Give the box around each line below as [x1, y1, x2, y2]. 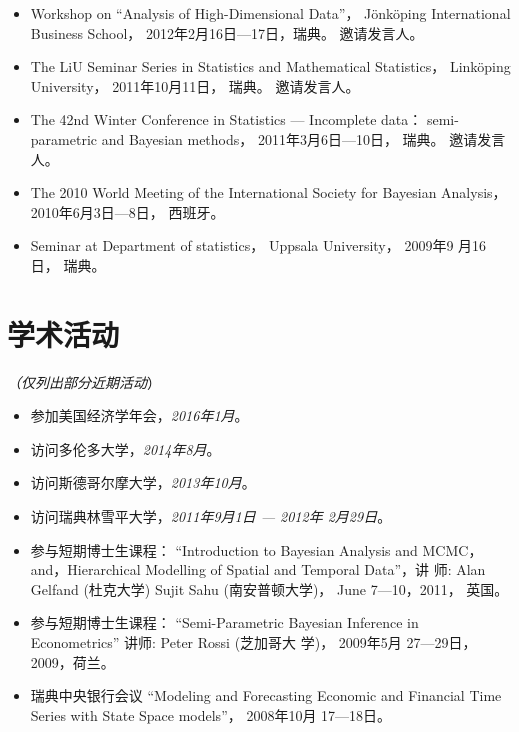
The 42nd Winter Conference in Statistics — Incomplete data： [30, 109, 423, 130]
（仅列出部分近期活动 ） [7, 371, 161, 392]
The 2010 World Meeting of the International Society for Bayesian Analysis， [30, 182, 507, 203]
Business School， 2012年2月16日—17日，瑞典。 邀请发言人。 [30, 22, 424, 43]
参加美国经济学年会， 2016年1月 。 [30, 405, 249, 426]
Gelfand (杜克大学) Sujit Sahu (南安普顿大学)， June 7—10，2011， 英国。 [30, 578, 509, 599]
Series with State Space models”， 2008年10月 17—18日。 [30, 704, 392, 725]
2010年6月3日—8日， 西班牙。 [30, 201, 225, 222]
